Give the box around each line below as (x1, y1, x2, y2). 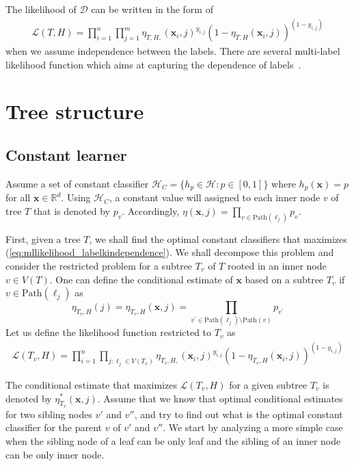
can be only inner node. (5, 447, 105, 461)
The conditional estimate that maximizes (5, 377, 177, 391)
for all (5, 190, 31, 205)
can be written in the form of (91, 2, 213, 16)
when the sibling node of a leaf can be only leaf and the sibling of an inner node (5, 433, 341, 448)
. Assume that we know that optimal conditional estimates (97, 391, 343, 405)
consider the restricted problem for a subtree (5, 258, 193, 272)
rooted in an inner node (227, 258, 327, 272)
